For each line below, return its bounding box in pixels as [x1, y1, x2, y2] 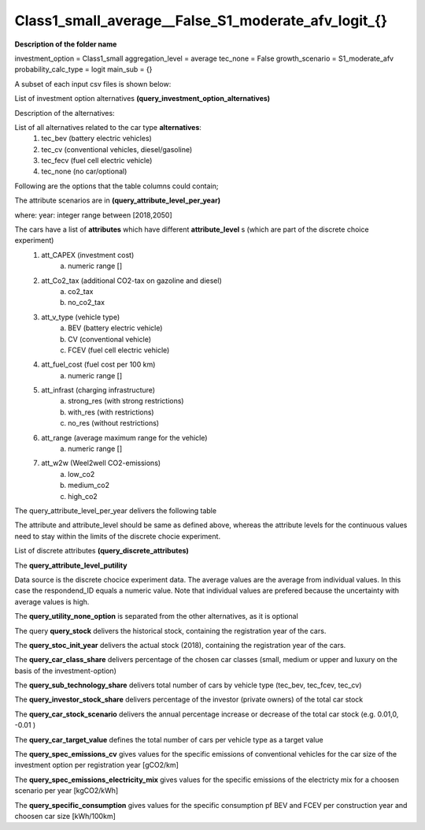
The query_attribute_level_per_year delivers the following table [14, 506, 216, 515]
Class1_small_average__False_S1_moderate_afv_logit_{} [14, 12, 388, 29]
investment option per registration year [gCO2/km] [14, 761, 179, 770]
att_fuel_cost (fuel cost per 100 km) [41, 359, 156, 370]
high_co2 [68, 491, 98, 501]
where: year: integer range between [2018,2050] [14, 210, 172, 220]
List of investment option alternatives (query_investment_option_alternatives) [14, 94, 271, 103]
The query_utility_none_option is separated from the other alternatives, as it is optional [14, 612, 298, 621]
